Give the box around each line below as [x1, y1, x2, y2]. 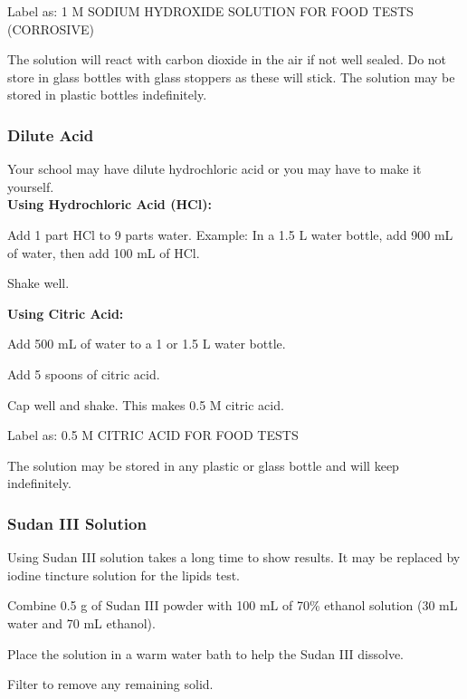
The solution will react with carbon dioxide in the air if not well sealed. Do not [7, 50, 447, 69]
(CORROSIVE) [7, 19, 94, 38]
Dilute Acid [7, 123, 94, 146]
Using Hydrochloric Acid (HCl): [7, 195, 212, 214]
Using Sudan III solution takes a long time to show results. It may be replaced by [7, 548, 461, 567]
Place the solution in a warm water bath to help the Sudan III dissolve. [7, 644, 405, 663]
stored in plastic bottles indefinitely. [7, 85, 207, 104]
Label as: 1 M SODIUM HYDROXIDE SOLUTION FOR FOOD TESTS [7, 2, 414, 20]
